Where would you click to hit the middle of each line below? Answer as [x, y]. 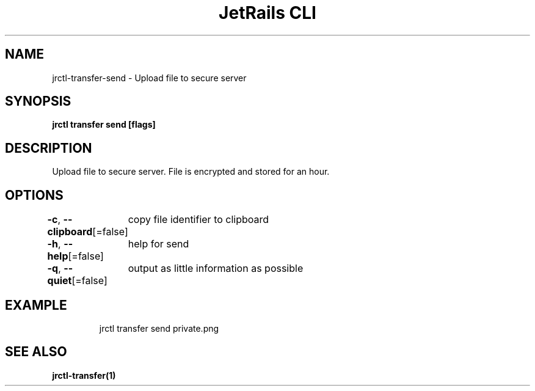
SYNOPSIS [38, 101]
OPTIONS [34, 195]
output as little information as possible [216, 269]
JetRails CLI [267, 13]
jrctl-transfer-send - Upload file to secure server [149, 78]
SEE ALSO [36, 352]
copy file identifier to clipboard [198, 220]
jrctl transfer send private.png [159, 328]
